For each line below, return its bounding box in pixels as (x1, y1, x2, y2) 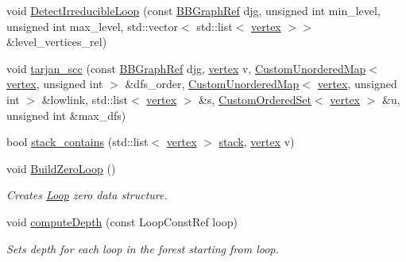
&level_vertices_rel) (6, 33, 107, 50)
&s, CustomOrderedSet (199, 91, 311, 107)
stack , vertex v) (218, 133, 295, 150)
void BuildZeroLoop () (6, 160, 116, 176)
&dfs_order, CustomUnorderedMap (125, 75, 300, 92)
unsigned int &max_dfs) (6, 106, 126, 123)
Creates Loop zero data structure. (6, 187, 168, 203)
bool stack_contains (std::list (6, 133, 149, 150)
